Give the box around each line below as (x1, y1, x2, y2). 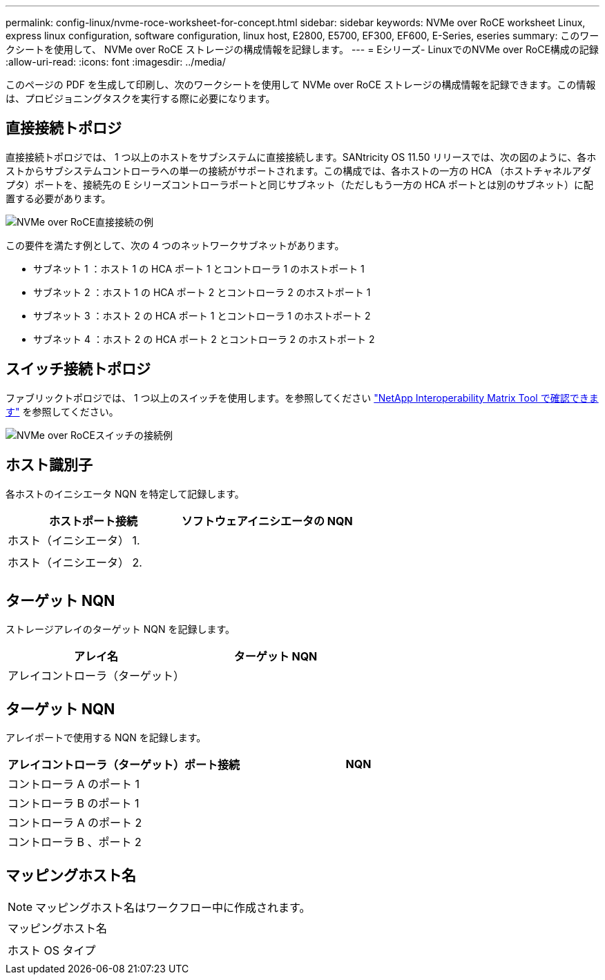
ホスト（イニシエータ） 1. (8, 533, 140, 547)
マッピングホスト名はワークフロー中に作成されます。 (35, 901, 311, 915)
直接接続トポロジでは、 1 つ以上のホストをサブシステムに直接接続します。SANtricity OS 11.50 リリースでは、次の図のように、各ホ (6, 150, 597, 163)
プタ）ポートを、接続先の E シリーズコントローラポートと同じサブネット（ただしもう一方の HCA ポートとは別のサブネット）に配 (6, 178, 594, 190)
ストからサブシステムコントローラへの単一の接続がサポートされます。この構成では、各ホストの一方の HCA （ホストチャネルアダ (6, 164, 591, 177)
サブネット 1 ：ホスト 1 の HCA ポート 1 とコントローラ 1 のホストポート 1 (33, 262, 365, 275)
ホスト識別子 (6, 456, 93, 474)
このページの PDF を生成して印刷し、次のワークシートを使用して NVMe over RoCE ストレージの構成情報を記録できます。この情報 (6, 79, 596, 90)
